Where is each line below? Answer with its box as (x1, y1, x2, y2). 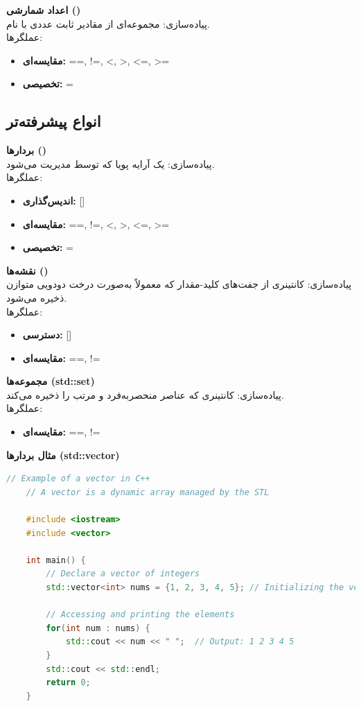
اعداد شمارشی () (6, 3, 81, 17)
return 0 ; (46, 678, 91, 688)
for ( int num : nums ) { (46, 623, 150, 633)
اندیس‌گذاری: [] (22, 193, 85, 207)
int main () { (26, 555, 86, 565)
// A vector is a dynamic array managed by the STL (26, 487, 270, 497)
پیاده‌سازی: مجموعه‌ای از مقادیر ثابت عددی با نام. (6, 16, 210, 31)
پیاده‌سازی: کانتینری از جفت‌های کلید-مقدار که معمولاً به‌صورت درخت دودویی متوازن (6, 277, 352, 291)
